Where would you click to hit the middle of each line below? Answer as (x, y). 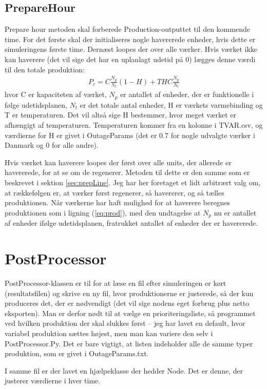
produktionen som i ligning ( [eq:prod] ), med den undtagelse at (103, 212)
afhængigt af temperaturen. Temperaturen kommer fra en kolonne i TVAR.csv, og (134, 125)
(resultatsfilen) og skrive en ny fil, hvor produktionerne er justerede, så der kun (129, 293)
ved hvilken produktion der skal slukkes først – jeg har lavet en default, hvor (125, 323)
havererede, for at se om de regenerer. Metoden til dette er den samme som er (127, 172)
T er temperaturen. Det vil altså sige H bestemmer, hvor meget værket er (120, 115)
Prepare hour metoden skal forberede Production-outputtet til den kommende (127, 29)
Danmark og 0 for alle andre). (52, 145)
